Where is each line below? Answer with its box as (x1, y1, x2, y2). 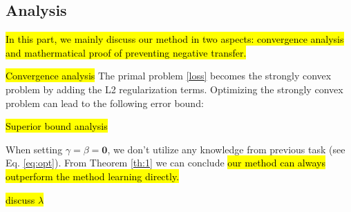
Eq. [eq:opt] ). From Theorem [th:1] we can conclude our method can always (6, 155, 325, 170)
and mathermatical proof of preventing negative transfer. (6, 45, 247, 59)
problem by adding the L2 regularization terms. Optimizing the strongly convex (6, 81, 343, 96)
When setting (6, 142, 63, 156)
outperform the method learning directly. (6, 168, 180, 183)
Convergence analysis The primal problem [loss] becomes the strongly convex (6, 68, 332, 83)
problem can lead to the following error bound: (6, 95, 204, 110)
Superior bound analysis (6, 119, 108, 133)
